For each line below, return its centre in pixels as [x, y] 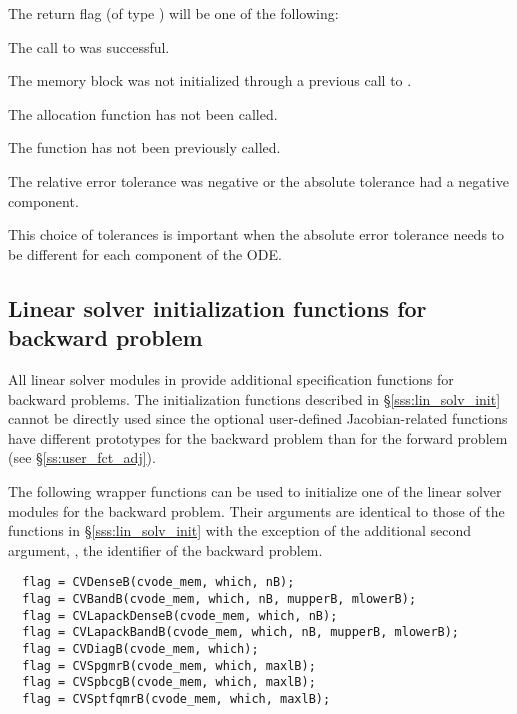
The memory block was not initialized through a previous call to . [210, 80]
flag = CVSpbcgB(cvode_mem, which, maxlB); [169, 682]
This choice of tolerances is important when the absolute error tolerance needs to [256, 234]
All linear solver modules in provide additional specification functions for [231, 378]
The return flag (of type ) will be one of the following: [173, 13]
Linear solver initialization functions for [217, 307]
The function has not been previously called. [144, 147]
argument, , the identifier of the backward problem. [165, 549]
